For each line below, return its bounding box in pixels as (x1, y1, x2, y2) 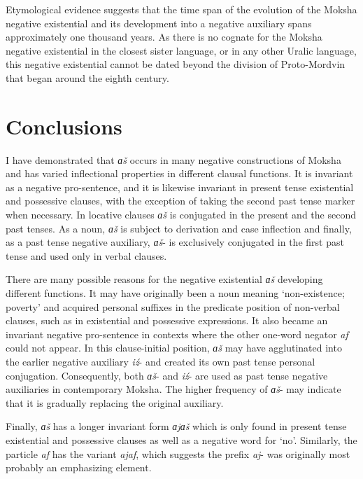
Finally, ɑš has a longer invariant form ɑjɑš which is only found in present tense (6, 419, 347, 433)
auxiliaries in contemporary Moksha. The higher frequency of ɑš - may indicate (6, 382, 341, 396)
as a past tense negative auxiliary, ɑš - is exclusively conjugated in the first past (6, 235, 344, 249)
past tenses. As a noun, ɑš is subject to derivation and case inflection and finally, (6, 221, 352, 235)
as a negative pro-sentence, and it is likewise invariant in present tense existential (6, 179, 354, 194)
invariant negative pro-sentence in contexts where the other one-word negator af (6, 326, 348, 341)
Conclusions (6, 111, 122, 140)
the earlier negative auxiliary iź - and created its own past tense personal (6, 354, 315, 368)
